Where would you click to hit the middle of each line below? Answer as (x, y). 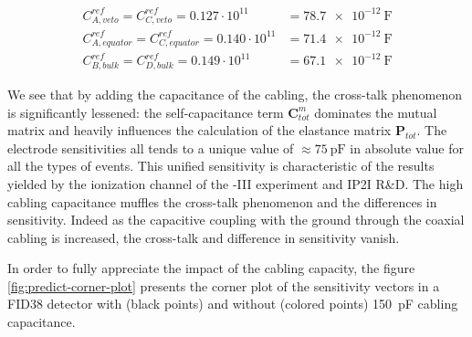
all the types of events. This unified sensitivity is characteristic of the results (221, 166)
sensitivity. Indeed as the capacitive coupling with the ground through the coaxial (236, 220)
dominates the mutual (376, 112)
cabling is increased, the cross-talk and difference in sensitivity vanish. (204, 237)
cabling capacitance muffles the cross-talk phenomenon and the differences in (222, 201)
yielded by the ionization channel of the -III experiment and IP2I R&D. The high (236, 183)
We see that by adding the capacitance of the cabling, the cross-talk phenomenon (235, 94)
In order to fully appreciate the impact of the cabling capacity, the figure (211, 268)
